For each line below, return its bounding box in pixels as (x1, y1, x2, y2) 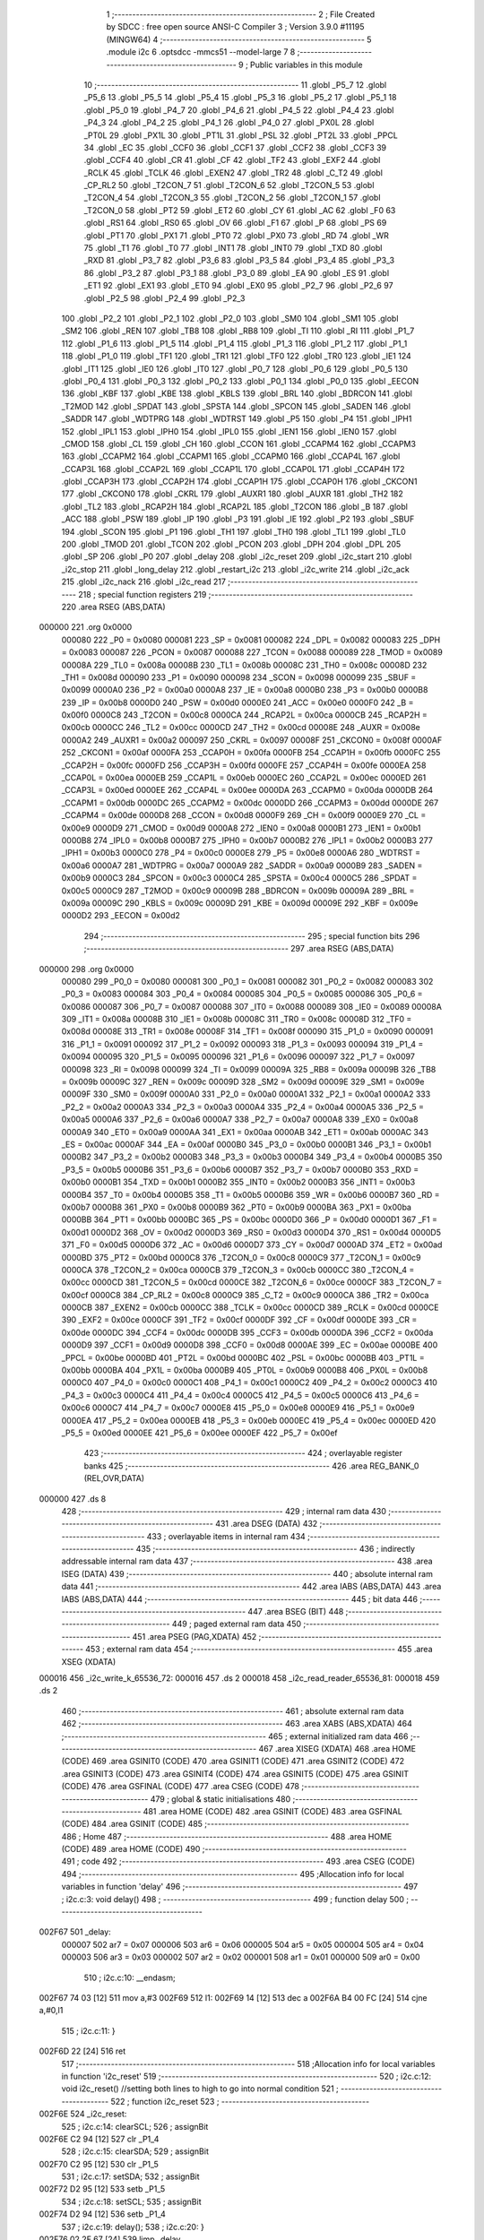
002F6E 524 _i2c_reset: (39, 2108, 127, 2119)
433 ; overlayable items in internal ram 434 (146, 1530, 307, 1541)
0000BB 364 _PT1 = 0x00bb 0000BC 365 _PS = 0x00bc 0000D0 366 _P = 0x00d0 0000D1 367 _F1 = (61, 1214, 438, 1225)
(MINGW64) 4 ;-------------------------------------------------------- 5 (106, 34, 372, 45)
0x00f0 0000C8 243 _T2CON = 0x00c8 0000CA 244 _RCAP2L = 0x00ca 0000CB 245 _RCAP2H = (61, 710, 428, 720)
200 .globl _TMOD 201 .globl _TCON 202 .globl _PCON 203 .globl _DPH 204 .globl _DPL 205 (61, 538, 402, 550)
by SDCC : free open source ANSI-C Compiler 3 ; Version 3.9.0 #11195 (106, 22, 365, 32)
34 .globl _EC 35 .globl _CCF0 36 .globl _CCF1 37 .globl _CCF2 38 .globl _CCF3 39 (83, 142, 387, 152)
